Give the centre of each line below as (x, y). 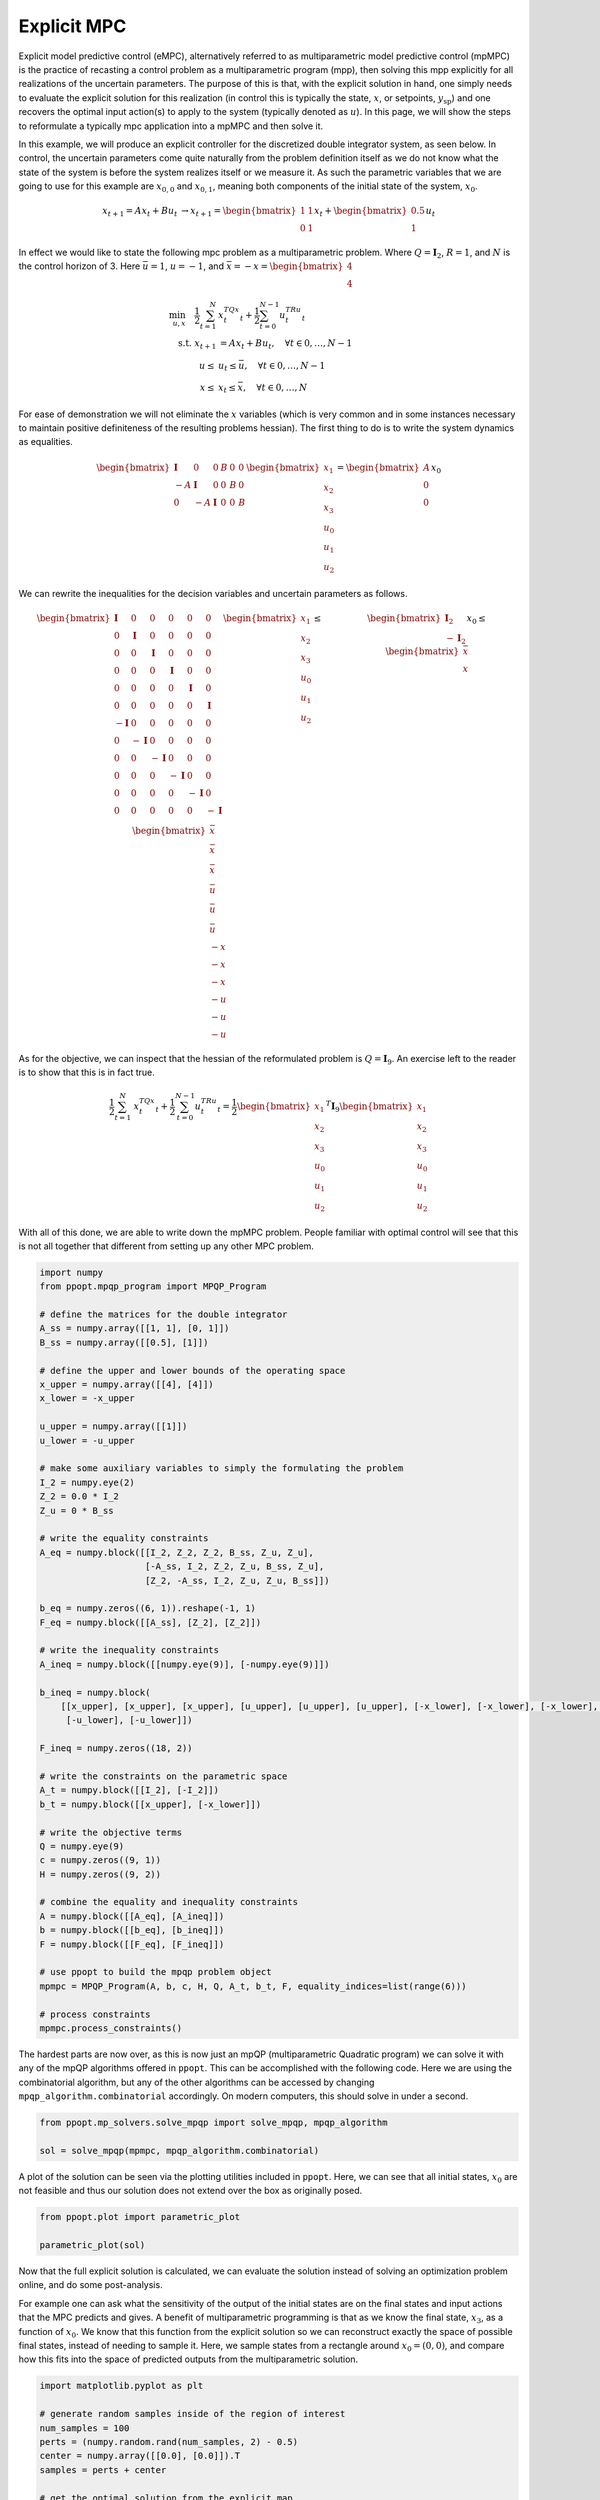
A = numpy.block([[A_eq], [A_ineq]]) (132, 1916)
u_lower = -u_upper (87, 1440)
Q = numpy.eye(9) (82, 1846)
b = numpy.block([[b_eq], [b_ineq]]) (132, 1930)
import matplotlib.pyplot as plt (121, 2386)
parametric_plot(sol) (92, 2245)
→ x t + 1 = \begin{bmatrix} (238, 212)
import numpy (71, 1272)
